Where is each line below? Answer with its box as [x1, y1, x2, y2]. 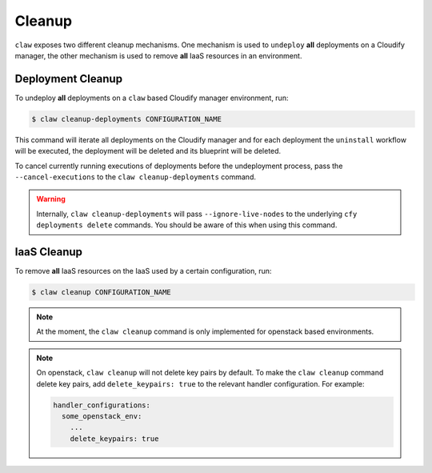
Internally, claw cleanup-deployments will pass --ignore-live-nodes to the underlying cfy [36, 209, 358, 218]
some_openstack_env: [61, 411, 142, 420]
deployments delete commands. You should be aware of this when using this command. [36, 220, 338, 230]
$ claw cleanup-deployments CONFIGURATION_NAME [31, 114, 222, 123]
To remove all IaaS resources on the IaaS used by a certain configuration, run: [14, 267, 272, 276]
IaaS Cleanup [14, 245, 83, 259]
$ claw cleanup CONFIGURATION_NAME [31, 288, 171, 297]
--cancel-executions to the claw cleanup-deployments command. [14, 172, 256, 182]
